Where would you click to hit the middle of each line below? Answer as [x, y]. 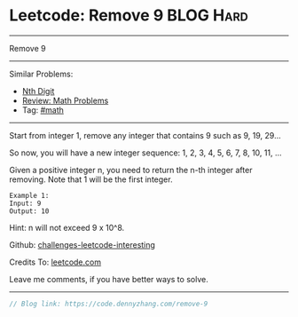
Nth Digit [38, 91]
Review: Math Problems [65, 100]
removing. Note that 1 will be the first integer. [91, 179]
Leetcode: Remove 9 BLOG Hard [129, 16]
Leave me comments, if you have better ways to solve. [109, 279]
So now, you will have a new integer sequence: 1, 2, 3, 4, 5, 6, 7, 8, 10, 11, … [145, 153]
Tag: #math [43, 110]
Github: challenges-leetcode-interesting [82, 244]
